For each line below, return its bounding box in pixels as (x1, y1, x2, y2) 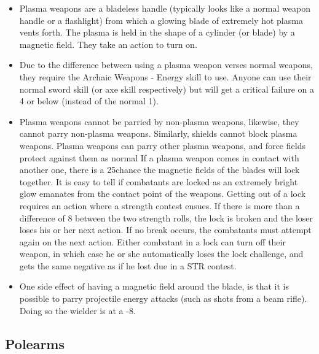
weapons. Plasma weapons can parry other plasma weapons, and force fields (19, 139, 305, 152)
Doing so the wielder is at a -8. (19, 304, 136, 317)
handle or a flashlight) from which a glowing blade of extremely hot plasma (19, 13, 303, 26)
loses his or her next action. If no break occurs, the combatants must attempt (19, 223, 312, 236)
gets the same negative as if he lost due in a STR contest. (19, 259, 237, 272)
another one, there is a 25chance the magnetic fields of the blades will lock (19, 163, 300, 176)
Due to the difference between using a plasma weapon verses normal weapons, (19, 58, 313, 71)
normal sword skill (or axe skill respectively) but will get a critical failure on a (19, 82, 315, 95)
